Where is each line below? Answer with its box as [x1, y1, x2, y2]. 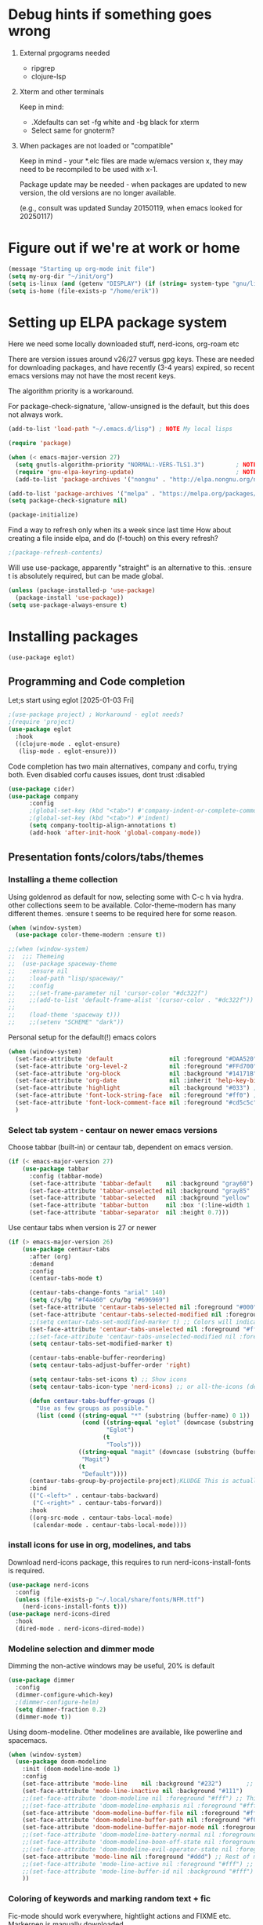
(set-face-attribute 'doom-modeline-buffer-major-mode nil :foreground [22, 1824, 261, 1832]
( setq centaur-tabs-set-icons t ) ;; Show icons [28, 1375, 188, 1383]
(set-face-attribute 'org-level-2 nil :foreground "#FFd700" [15, 1062, 258, 1070]
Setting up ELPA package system [8, 313, 228, 331]
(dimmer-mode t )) [15, 1713, 72, 1721]
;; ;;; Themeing [8, 952, 65, 961]
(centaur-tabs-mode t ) [28, 1274, 103, 1283]
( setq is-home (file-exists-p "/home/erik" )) [8, 287, 159, 295]
